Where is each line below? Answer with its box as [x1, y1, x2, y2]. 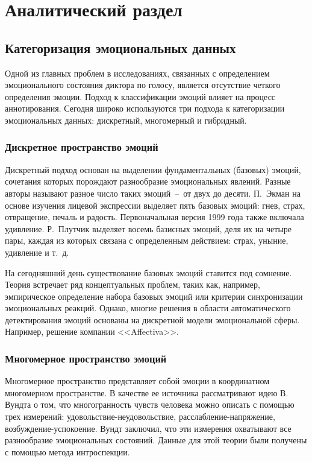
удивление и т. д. [5, 245, 69, 258]
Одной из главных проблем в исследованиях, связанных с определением [5, 66, 270, 79]
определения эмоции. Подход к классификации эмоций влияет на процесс [5, 90, 276, 103]
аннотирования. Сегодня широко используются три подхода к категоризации [5, 102, 285, 115]
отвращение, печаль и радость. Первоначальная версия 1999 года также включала [5, 210, 304, 223]
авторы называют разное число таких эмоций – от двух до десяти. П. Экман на [5, 186, 301, 199]
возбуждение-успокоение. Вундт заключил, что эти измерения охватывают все [5, 422, 292, 434]
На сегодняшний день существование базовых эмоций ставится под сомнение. [5, 266, 292, 279]
